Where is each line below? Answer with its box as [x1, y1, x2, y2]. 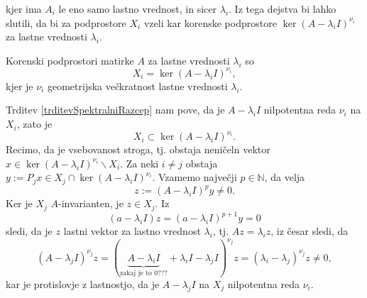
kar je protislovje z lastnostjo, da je [6, 276, 160, 291]
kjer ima [6, 1, 42, 16]
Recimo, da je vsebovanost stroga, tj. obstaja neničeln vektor [6, 142, 270, 157]
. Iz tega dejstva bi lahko [229, 1, 336, 16]
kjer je [6, 78, 33, 93]
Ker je [6, 196, 33, 211]
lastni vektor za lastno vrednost [63, 223, 201, 238]
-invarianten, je [58, 196, 124, 211]
